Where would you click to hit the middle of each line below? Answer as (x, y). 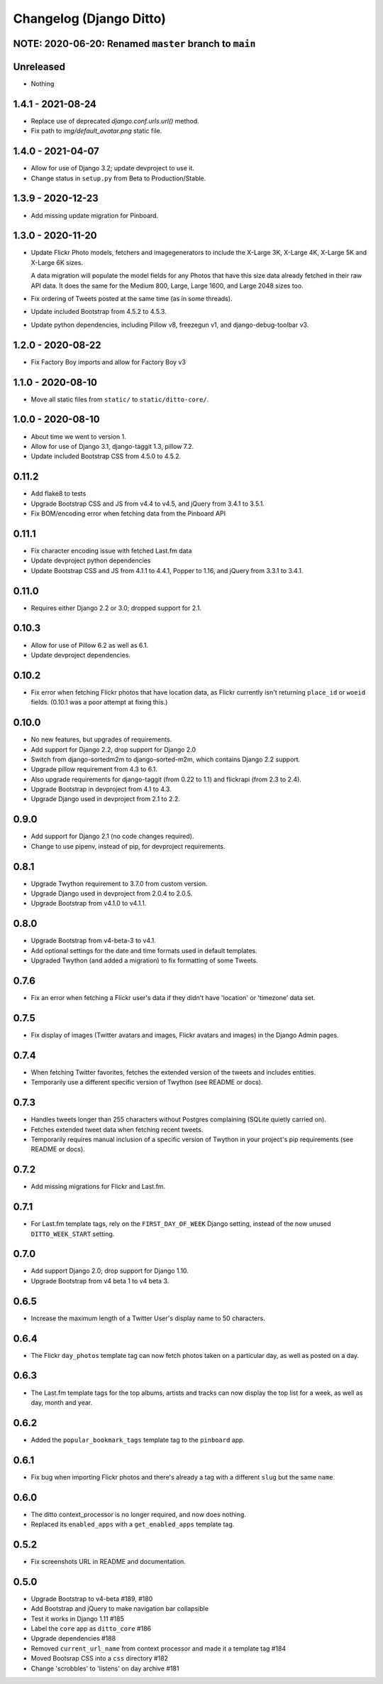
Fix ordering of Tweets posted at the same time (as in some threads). (132, 299)
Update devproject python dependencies (91, 560)
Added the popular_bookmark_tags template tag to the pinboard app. (138, 1440)
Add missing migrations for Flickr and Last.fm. (98, 1187)
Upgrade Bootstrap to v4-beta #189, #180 (92, 1599)
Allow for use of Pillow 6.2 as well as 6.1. (90, 645)
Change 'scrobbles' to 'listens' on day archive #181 (105, 1668)
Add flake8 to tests (59, 494)
